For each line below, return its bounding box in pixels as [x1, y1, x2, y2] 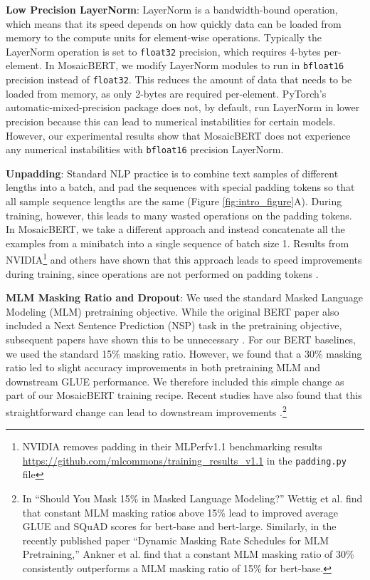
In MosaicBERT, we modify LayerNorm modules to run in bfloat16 [45, 58, 344, 73]
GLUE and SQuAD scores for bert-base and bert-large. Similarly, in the [22, 519, 337, 534]
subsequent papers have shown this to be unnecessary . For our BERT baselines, [6, 331, 356, 346]
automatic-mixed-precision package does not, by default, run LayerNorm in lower [6, 100, 360, 115]
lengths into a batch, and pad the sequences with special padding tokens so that [6, 180, 355, 195]
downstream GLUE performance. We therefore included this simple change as [6, 373, 344, 388]
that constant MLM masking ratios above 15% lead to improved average [22, 504, 338, 519]
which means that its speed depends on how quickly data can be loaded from [6, 16, 342, 31]
